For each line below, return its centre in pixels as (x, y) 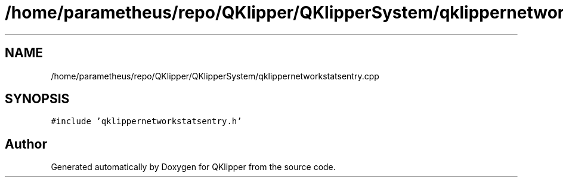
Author (26, 144)
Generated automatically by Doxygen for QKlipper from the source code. (193, 167)
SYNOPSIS (37, 99)
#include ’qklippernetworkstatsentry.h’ (146, 121)
